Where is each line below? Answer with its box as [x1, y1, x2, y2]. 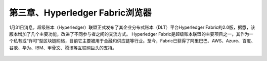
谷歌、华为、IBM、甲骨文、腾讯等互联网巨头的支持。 [9, 44, 117, 51]
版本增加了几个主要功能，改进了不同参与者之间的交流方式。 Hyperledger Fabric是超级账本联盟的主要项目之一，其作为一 [9, 31, 254, 37]
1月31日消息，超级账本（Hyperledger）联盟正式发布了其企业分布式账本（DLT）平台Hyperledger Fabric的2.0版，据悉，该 [9, 24, 256, 30]
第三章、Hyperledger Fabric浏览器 [9, 7, 152, 18]
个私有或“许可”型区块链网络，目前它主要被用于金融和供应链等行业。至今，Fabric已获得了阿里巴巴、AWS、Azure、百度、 [9, 38, 256, 44]
